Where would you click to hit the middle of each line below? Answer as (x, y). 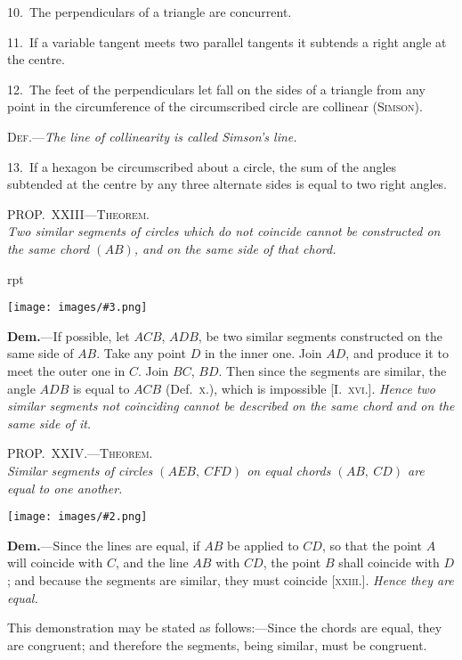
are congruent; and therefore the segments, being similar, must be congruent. (217, 644)
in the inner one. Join (263, 353)
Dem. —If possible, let (69, 335)
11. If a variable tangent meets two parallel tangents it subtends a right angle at (227, 41)
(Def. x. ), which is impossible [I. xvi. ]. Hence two (300, 388)
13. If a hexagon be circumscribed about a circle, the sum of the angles (202, 166)
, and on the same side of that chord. (235, 248)
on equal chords (289, 470)
